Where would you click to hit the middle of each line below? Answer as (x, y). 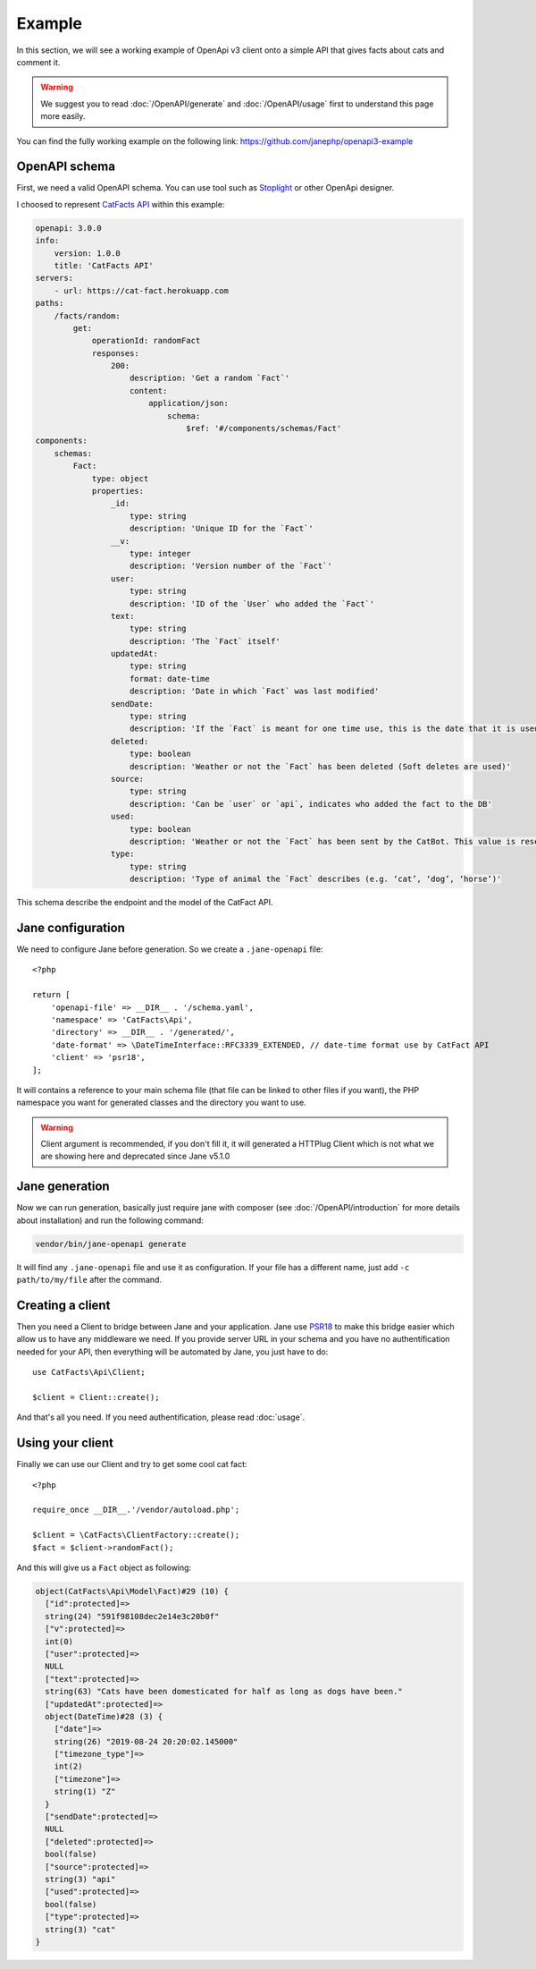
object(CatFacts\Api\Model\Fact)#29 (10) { (132, 1591)
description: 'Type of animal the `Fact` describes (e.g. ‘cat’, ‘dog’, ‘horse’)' (316, 879)
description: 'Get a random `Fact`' (210, 378)
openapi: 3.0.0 (68, 228)
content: (149, 390)
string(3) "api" (80, 1879)
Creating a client (63, 1305)
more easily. (63, 116)
